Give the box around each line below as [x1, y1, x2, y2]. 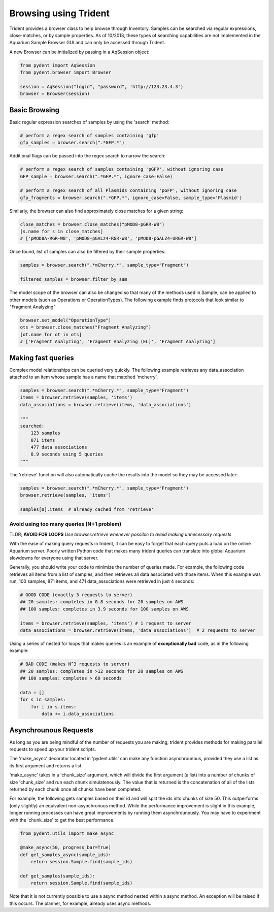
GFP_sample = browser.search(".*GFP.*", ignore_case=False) [20, 173, 173, 179]
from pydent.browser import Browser [20, 70, 112, 76]
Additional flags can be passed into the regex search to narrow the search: [9, 153, 166, 159]
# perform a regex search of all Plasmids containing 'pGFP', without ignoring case [20, 188, 237, 193]
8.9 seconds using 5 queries [30, 451, 104, 457]
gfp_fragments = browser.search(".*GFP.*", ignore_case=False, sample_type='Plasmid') [20, 194, 243, 201]
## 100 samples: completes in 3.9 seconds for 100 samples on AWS [20, 606, 189, 612]
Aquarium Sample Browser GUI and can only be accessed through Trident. [9, 40, 165, 46]
